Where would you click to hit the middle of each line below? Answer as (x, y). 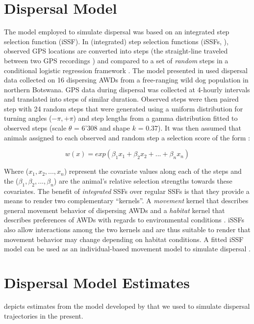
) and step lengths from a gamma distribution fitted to (155, 118)
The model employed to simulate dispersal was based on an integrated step (117, 32)
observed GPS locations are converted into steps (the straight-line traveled (116, 51)
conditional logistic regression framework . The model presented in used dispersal (126, 70)
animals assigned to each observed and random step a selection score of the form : (127, 137)
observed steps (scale (35, 128)
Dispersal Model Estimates (97, 282)
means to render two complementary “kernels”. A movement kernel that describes (126, 201)
